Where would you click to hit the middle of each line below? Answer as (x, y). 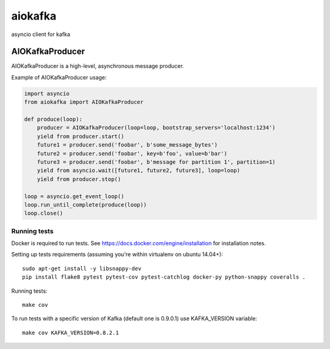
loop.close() (44, 213)
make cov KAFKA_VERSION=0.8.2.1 (71, 332)
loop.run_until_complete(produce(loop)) (85, 204)
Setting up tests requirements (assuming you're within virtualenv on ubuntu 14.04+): (117, 254)
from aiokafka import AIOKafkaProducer (84, 102)
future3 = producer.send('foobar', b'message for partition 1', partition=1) (156, 162)
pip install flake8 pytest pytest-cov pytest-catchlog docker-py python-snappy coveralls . (164, 277)
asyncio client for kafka (41, 34)
